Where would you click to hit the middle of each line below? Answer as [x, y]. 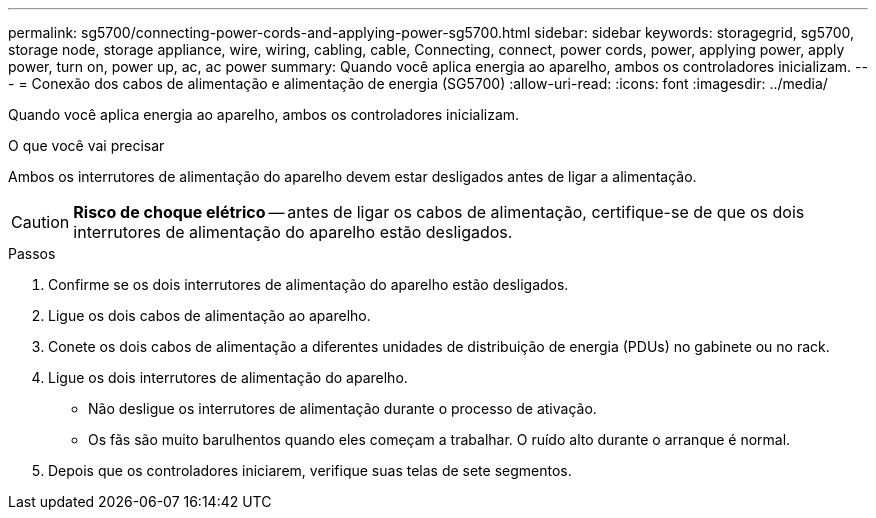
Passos [32, 253]
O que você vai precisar [86, 145]
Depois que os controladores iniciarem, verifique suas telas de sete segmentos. [310, 470]
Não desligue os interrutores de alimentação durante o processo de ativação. [342, 408]
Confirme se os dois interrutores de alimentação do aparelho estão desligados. [308, 284]
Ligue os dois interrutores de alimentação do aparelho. [228, 377]
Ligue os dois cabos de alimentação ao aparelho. [209, 315]
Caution [40, 222]
